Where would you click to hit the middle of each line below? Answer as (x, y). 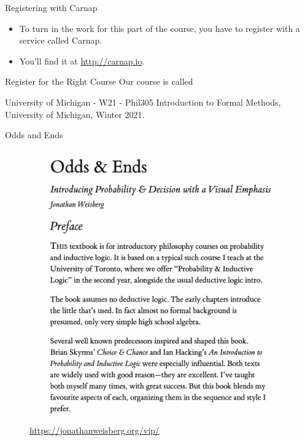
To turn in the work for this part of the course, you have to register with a (160, 28)
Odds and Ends (34, 135)
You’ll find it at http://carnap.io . (82, 60)
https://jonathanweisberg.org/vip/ (95, 430)
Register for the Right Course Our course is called (99, 81)
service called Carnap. (61, 40)
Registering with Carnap (51, 7)
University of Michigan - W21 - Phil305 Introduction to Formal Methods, (143, 102)
